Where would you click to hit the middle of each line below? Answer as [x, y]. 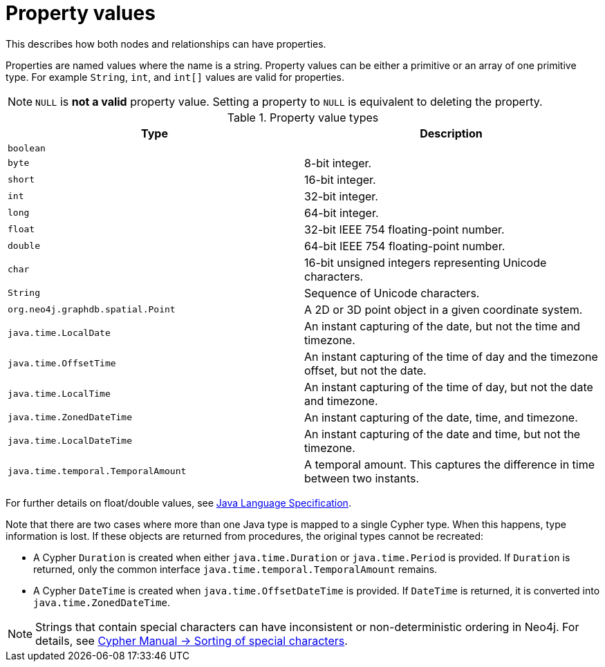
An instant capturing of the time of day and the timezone [451, 356]
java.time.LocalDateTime [70, 441]
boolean [27, 148]
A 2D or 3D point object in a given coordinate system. [444, 309]
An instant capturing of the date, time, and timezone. [441, 417]
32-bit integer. [341, 196]
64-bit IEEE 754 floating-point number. [405, 246]
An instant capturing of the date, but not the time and [443, 326]
